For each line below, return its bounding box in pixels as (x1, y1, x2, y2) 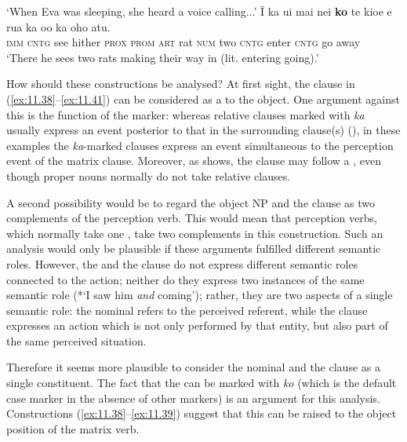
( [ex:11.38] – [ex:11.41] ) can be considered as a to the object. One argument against (6, 90, 400, 107)
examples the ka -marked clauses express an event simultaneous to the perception (6, 137, 394, 153)
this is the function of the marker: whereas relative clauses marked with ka (6, 106, 365, 122)
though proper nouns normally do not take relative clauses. (6, 167, 291, 184)
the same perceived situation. (6, 332, 147, 349)
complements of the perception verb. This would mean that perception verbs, (6, 210, 377, 226)
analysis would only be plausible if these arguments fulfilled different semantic (6, 240, 381, 257)
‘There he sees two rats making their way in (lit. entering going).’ (6, 49, 319, 65)
